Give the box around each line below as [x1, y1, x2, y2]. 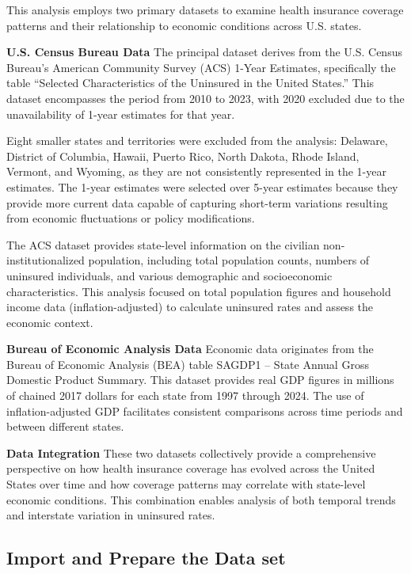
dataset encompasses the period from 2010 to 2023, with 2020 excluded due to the [6, 89, 405, 106]
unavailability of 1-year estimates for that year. [6, 105, 235, 122]
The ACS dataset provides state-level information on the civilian [6, 236, 320, 253]
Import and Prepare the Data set [6, 545, 286, 570]
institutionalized [6, 252, 85, 268]
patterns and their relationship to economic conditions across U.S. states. [6, 17, 362, 33]
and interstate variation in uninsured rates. [6, 507, 215, 523]
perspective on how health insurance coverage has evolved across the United [6, 460, 375, 477]
